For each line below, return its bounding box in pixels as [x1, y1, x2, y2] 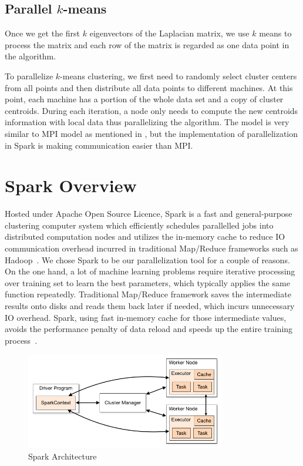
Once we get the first [5, 27, 80, 39]
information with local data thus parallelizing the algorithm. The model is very [5, 116, 289, 128]
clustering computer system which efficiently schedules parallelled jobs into [5, 219, 274, 231]
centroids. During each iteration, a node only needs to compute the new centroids [5, 104, 298, 116]
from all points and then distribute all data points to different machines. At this [5, 81, 293, 93]
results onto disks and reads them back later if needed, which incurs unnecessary [5, 300, 295, 312]
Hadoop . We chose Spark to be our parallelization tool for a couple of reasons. [5, 253, 290, 266]
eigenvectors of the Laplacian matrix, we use [89, 27, 250, 39]
